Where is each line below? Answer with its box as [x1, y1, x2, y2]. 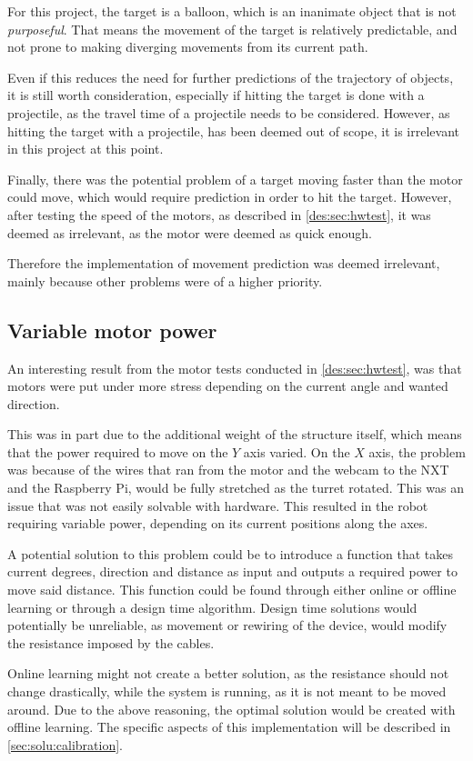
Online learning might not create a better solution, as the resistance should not [7, 664, 449, 683]
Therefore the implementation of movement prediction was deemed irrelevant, [7, 254, 440, 273]
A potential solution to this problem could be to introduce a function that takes [7, 544, 453, 563]
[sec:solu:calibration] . [7, 735, 124, 754]
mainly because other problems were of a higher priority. [7, 271, 323, 290]
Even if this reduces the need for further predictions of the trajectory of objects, [7, 67, 454, 86]
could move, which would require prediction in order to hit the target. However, [7, 187, 452, 206]
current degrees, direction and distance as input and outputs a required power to [7, 562, 458, 581]
